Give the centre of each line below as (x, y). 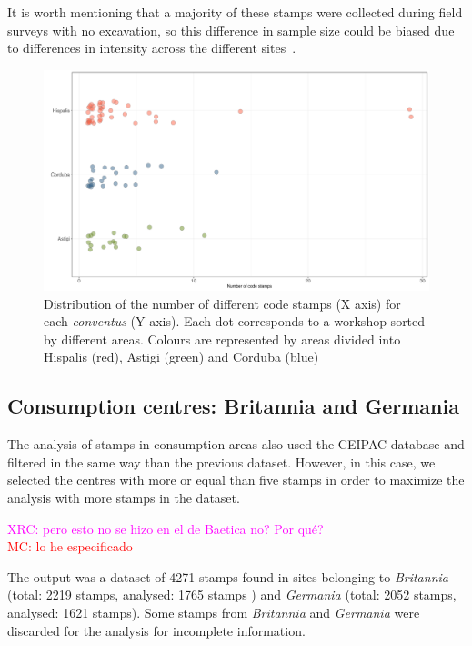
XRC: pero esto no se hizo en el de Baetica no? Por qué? (166, 528)
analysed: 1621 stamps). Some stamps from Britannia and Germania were (214, 612)
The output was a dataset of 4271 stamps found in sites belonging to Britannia (228, 576)
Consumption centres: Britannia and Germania (233, 406)
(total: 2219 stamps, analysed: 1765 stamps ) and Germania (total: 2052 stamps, (232, 595)
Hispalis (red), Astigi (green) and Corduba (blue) (181, 357)
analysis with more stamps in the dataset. (124, 497)
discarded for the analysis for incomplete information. (156, 630)
